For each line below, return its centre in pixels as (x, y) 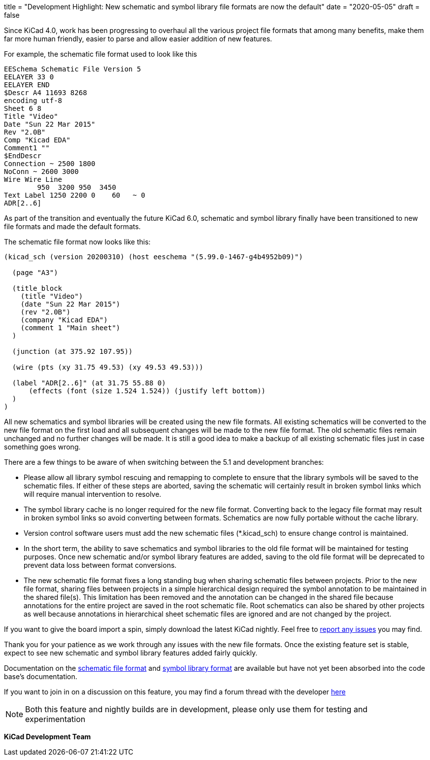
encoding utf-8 (33, 101)
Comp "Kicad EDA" (37, 140)
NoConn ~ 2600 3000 (41, 172)
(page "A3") (35, 273)
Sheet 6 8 (23, 108)
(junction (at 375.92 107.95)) (72, 351)
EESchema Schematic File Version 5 (73, 69)
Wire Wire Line (33, 179)
